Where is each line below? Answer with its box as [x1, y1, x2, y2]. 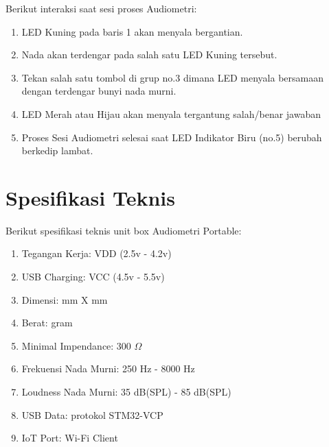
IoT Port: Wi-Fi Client [21, 431, 118, 445]
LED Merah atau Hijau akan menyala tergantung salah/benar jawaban [21, 106, 321, 121]
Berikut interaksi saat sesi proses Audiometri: [5, 1, 197, 15]
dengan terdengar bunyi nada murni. [21, 84, 177, 98]
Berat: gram [21, 315, 73, 330]
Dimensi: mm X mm [21, 292, 108, 306]
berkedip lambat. [21, 143, 93, 158]
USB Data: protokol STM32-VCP [21, 407, 163, 422]
